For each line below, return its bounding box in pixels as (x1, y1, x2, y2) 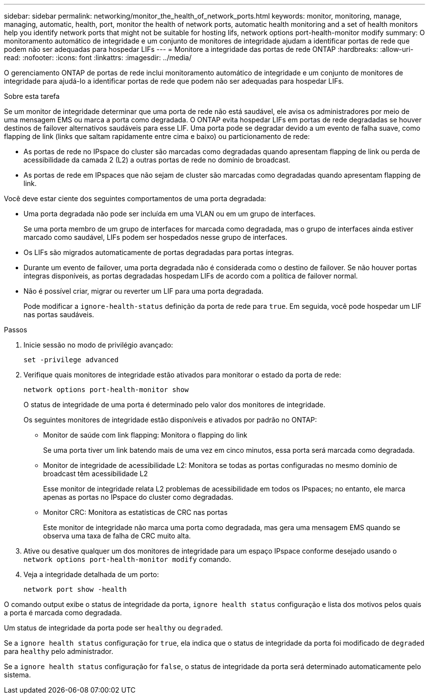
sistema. (4, 671, 31, 679)
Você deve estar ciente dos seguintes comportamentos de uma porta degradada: (4, 194, 266, 203)
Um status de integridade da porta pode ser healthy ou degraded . (4, 624, 223, 632)
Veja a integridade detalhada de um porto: (24, 570, 159, 579)
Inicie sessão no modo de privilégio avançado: (24, 341, 173, 349)
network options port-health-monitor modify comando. (24, 555, 231, 563)
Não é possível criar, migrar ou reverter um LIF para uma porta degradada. (24, 287, 263, 295)
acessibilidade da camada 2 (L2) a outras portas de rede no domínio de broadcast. (24, 156, 290, 164)
